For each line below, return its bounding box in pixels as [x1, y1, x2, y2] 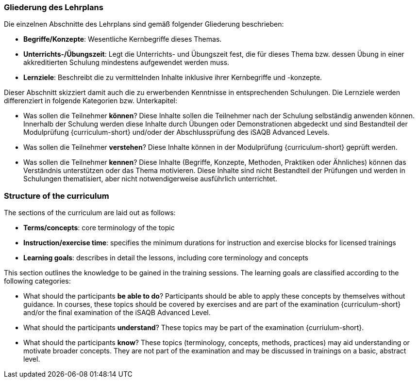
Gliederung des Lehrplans [4, 2, 103, 12]
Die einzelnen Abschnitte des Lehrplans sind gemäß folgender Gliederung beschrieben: [4, 20, 284, 29]
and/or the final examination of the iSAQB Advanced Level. [23, 308, 211, 317]
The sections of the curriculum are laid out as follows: [4, 208, 176, 217]
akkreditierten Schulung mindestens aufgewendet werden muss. [23, 58, 230, 67]
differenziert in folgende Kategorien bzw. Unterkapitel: [4, 96, 177, 105]
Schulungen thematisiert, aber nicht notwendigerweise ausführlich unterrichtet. [23, 175, 277, 183]
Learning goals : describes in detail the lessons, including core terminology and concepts [23, 254, 308, 262]
